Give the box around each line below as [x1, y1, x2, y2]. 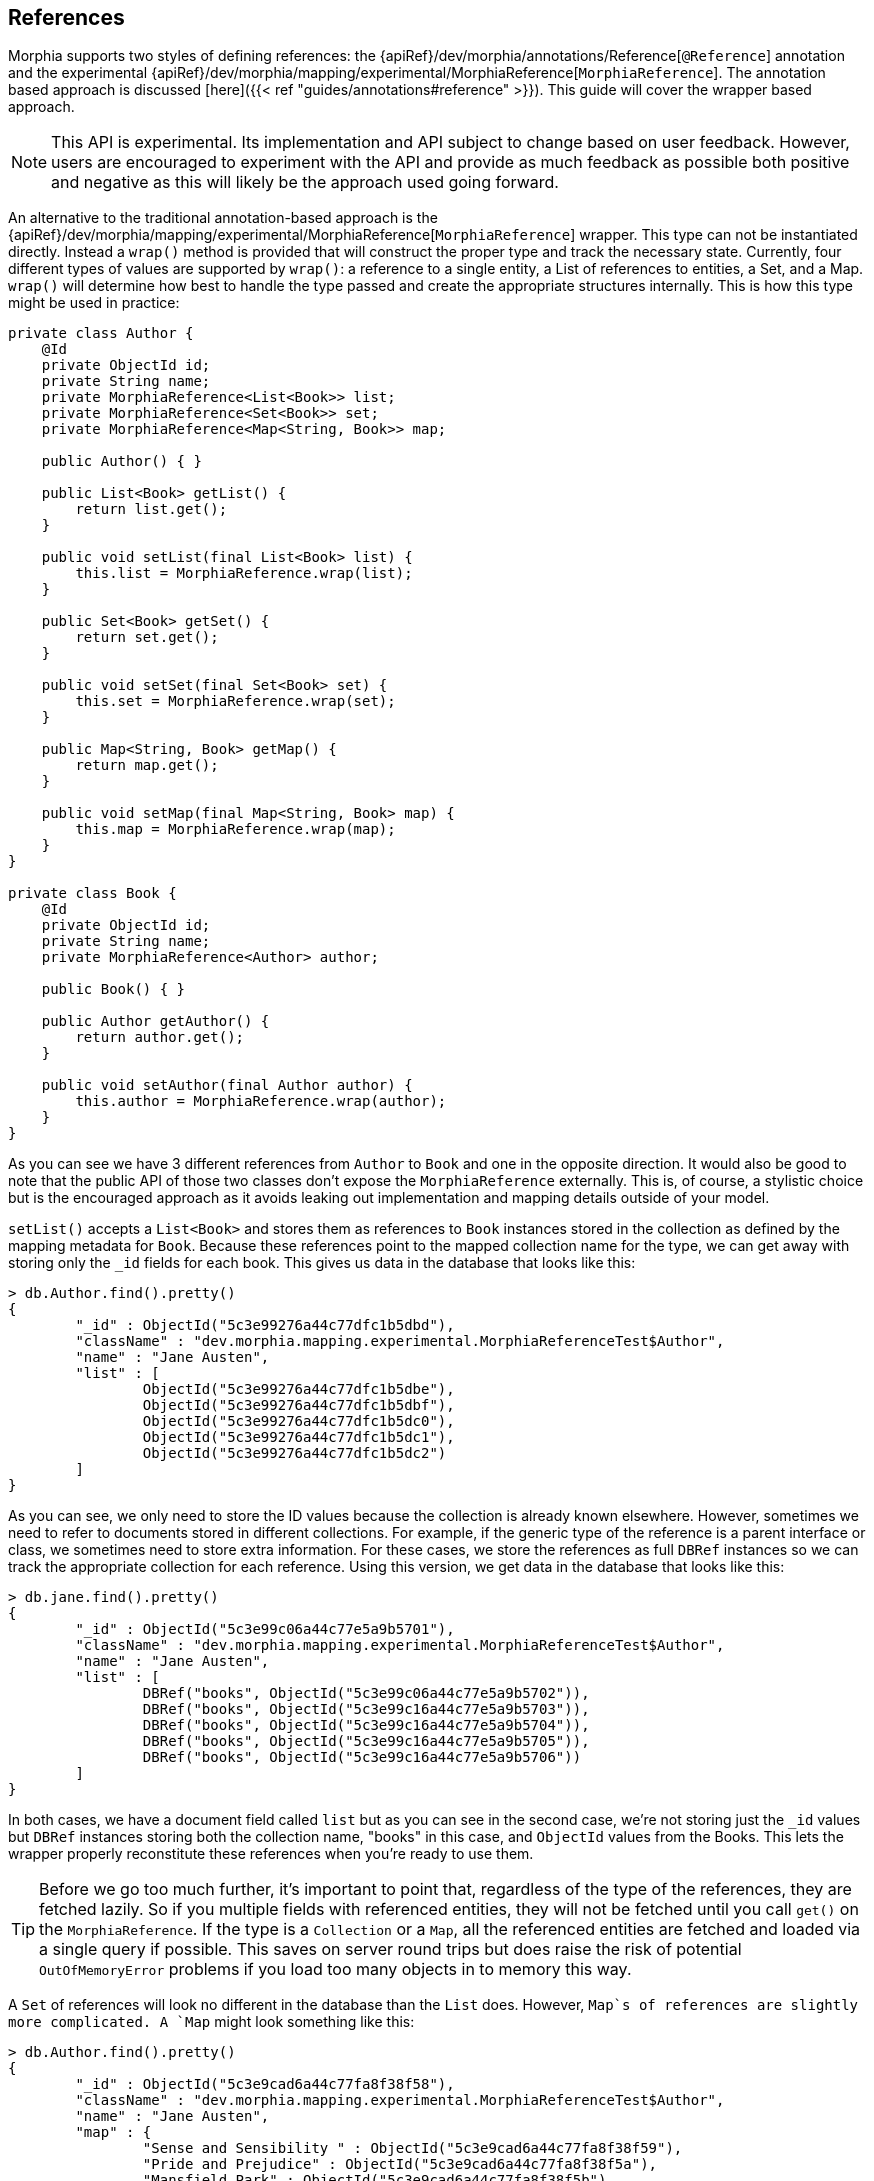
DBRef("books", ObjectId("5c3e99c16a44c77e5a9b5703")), [142, 1701, 590, 1718]
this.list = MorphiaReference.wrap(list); [75, 565, 413, 582]
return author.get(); [75, 1029, 245, 1046]
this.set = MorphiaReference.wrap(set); [75, 693, 396, 710]
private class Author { [8, 325, 194, 342]
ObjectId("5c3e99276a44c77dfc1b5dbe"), [142, 1381, 455, 1398]
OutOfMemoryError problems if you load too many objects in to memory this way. [39, 1959, 632, 1980]
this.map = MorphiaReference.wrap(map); [75, 821, 396, 838]
